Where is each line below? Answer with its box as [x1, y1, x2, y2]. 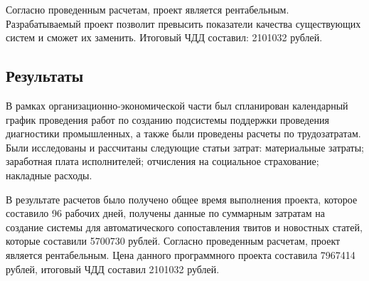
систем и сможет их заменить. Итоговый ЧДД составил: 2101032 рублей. [6, 30, 323, 45]
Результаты [6, 65, 84, 87]
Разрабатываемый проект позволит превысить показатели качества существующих [6, 16, 361, 31]
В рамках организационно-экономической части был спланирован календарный [6, 97, 348, 112]
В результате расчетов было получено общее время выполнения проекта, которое [6, 191, 358, 206]
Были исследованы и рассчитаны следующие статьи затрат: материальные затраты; [6, 139, 364, 154]
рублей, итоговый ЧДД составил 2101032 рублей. [6, 261, 220, 276]
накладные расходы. [6, 167, 92, 182]
